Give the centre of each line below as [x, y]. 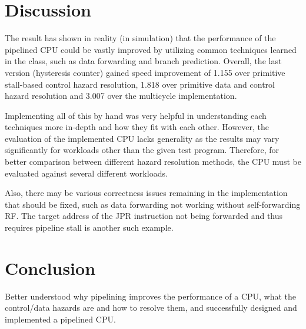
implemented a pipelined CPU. [60, 319]
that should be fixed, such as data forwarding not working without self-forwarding [153, 204]
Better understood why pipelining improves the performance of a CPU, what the [151, 296]
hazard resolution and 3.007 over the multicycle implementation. [121, 96]
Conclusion [50, 267]
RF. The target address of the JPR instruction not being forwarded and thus [144, 216]
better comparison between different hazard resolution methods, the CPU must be [153, 162]
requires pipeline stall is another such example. [89, 227]
